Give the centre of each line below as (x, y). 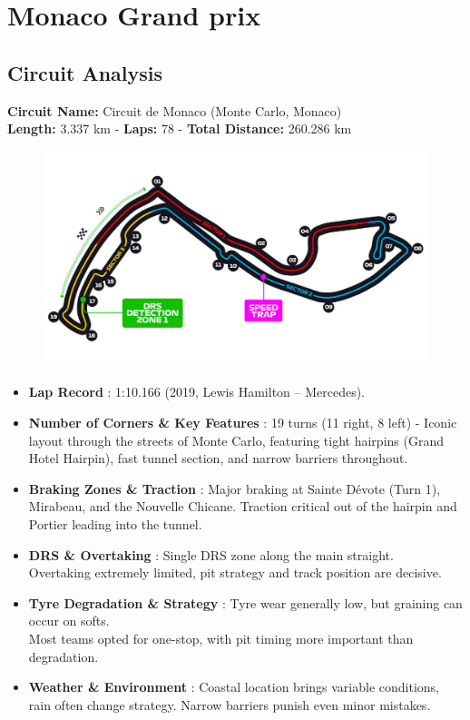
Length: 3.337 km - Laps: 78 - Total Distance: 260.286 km (180, 128)
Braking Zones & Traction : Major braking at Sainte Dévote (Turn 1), (235, 488)
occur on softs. (69, 621)
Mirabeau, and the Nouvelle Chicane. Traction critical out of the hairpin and (243, 506)
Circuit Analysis (85, 72)
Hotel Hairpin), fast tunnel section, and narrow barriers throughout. (218, 458)
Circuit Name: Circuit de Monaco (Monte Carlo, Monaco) (175, 110)
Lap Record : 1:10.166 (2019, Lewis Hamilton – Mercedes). (197, 392)
